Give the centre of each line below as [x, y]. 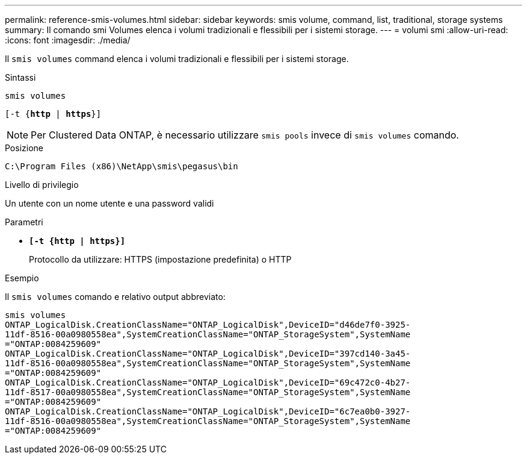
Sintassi [20, 77]
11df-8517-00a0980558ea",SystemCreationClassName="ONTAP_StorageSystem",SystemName [208, 392]
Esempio [22, 278]
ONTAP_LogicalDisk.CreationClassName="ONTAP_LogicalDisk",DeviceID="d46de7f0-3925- [208, 325]
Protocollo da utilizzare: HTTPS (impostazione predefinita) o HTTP [160, 259]
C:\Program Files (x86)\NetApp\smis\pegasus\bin [122, 166]
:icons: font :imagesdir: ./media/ [68, 40]
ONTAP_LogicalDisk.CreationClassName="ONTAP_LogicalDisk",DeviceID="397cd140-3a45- [208, 354]
